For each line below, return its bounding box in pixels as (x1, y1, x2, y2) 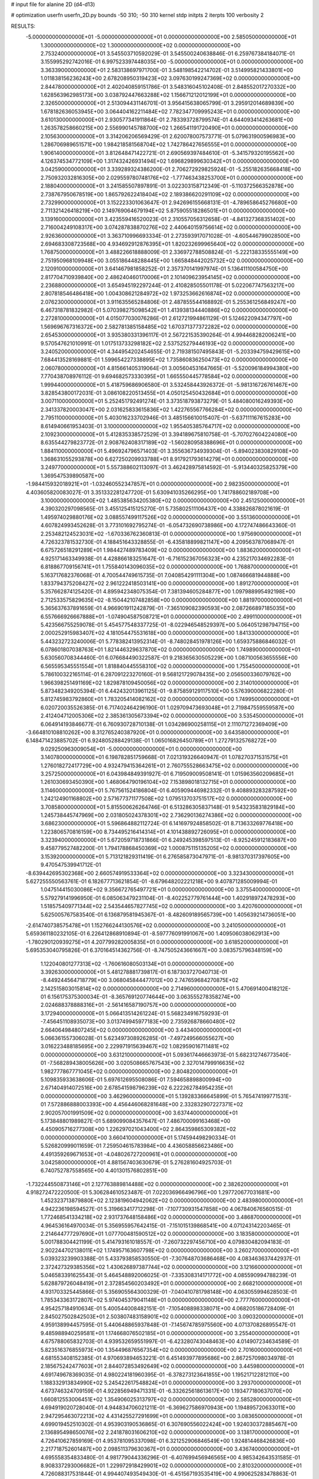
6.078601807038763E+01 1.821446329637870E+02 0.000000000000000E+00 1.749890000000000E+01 (40, 646, 301, 653)
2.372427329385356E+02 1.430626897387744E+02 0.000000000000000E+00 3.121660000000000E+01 (40, 1263, 302, 1270)
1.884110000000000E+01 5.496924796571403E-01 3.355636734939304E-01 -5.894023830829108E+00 (40, 447, 299, 454)
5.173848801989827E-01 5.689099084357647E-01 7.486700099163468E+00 (40, 1117, 230, 1124)
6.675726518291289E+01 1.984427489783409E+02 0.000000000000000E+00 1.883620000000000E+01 (40, 547, 301, 554)
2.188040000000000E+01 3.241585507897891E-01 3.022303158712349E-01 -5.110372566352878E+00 (40, 182, 294, 189)
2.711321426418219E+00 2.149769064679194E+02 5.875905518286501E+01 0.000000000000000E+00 (40, 207, 295, 214)
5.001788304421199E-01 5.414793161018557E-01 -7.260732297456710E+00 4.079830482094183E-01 (40, 1238, 291, 1245)
